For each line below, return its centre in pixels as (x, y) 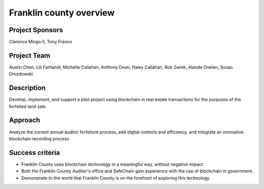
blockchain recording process (39, 138)
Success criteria (34, 153)
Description (27, 88)
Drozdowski (21, 74)
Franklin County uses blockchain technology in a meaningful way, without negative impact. (113, 164)
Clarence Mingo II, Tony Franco (41, 42)
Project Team (30, 55)
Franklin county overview (62, 13)
